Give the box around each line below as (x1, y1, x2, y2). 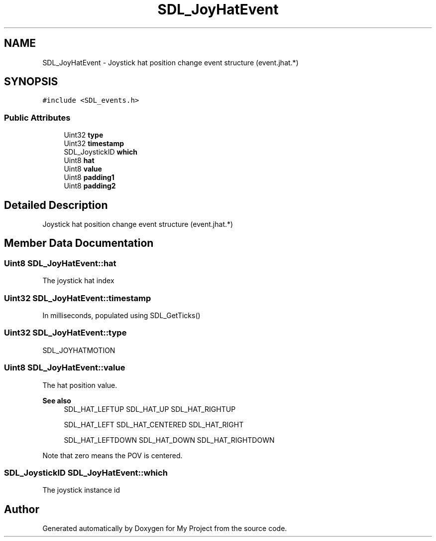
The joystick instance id (42, 486, 120, 495)
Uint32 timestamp (64, 139, 124, 148)
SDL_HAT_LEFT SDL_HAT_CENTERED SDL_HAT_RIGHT (64, 420, 244, 429)
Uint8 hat (64, 156, 95, 165)
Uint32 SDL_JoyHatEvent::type (4, 328, 127, 338)
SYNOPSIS (4, 75, 58, 88)
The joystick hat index (42, 276, 114, 285)
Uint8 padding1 (64, 173, 114, 182)
